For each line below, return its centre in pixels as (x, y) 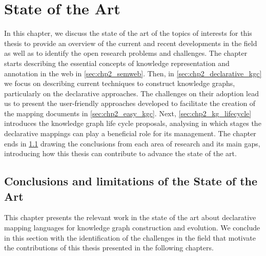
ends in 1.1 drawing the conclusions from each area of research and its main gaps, (132, 143)
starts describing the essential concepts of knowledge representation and (117, 63)
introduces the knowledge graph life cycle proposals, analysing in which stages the (133, 123)
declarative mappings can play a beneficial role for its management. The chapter (130, 133)
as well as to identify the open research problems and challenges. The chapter (126, 53)
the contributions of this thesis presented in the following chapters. (109, 248)
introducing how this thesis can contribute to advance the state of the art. (120, 153)
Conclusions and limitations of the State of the (131, 181)
